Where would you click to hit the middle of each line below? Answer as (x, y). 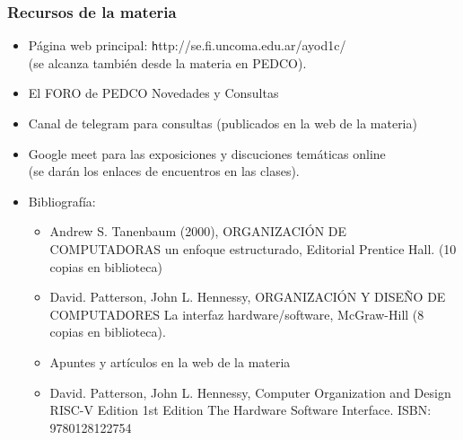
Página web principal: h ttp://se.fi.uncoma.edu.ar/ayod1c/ (187, 45)
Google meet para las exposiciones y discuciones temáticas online (207, 153)
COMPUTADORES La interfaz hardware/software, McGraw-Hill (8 (237, 314)
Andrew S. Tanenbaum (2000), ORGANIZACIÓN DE (198, 231)
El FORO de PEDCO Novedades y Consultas (153, 93)
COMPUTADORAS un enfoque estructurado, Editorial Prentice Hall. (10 (253, 249)
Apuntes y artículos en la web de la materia (170, 362)
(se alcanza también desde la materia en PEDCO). (167, 62)
